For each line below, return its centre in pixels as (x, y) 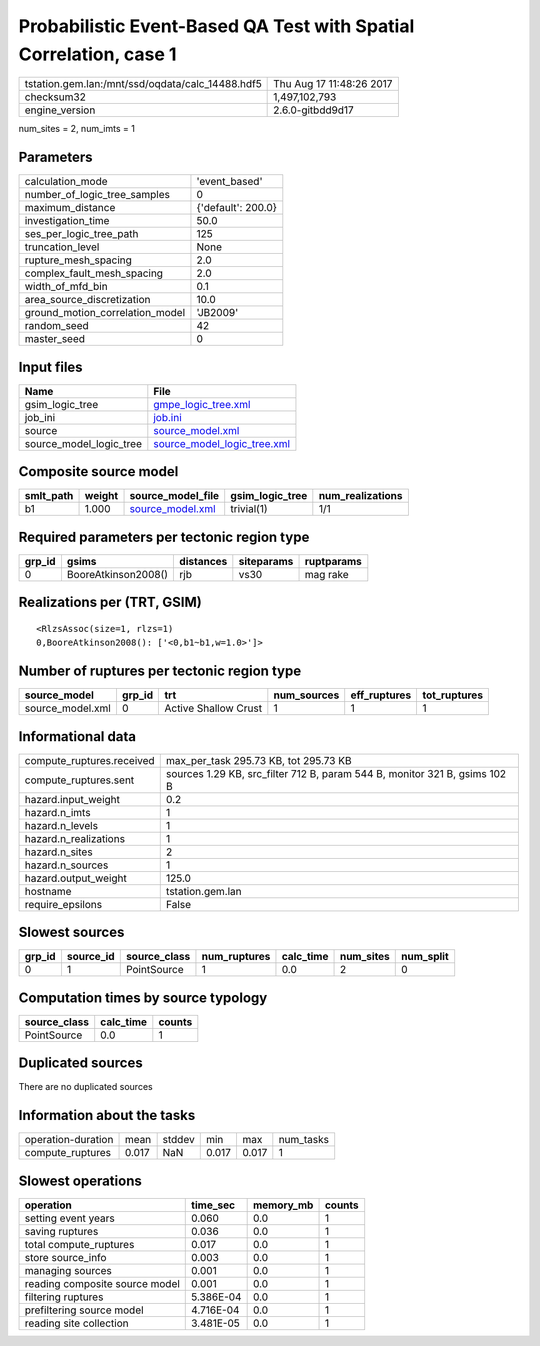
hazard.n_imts (57, 812)
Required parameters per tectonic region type (164, 536)
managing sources (68, 1270)
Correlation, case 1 (97, 54)
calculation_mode (66, 182)
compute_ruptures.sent (79, 780)
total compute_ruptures (79, 1244)
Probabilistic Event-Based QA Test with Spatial (216, 26)
